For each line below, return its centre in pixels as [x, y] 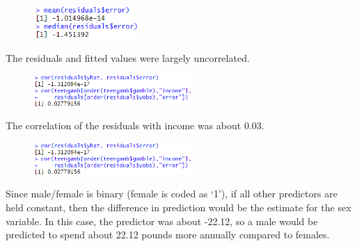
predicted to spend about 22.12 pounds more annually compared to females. [168, 235]
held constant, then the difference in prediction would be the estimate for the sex [178, 207]
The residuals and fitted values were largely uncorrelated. [128, 57]
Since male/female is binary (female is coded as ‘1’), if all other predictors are [172, 194]
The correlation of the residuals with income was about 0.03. [135, 125]
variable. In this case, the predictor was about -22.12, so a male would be [162, 221]
